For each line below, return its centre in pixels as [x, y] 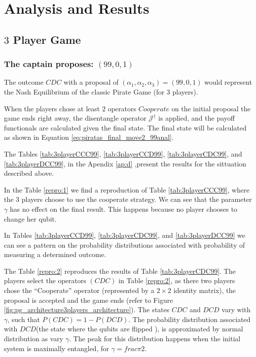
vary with [236, 309]
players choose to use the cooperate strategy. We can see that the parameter [137, 199]
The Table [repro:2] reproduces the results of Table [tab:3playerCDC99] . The [120, 271]
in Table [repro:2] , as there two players [177, 280]
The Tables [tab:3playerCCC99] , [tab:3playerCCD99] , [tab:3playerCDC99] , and [123, 153]
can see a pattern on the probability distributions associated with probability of [125, 244]
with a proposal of [91, 82]
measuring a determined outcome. [55, 254]
